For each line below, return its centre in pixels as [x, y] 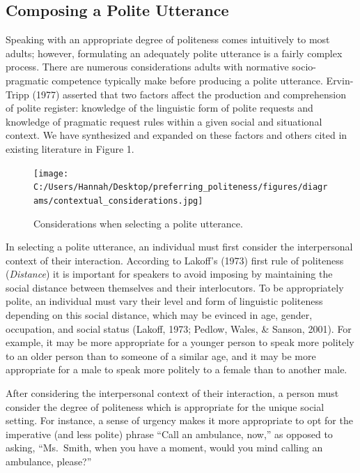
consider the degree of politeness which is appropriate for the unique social [165, 406]
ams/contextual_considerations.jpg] [118, 201]
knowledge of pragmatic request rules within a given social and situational [164, 121]
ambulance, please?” [49, 461]
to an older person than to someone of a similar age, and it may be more [161, 355]
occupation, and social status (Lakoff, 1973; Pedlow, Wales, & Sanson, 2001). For [179, 328]
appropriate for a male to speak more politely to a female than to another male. [177, 369]
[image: [51, 173]
